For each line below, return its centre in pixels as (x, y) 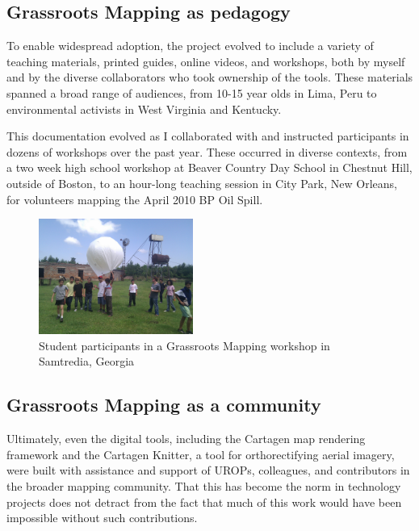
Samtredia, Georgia (87, 361)
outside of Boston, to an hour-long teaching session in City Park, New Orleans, (202, 183)
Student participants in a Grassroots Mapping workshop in (184, 345)
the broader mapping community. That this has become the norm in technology (204, 486)
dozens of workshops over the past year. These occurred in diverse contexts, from (207, 151)
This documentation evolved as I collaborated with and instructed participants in (208, 136)
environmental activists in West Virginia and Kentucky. (144, 109)
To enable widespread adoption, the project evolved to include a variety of (190, 46)
